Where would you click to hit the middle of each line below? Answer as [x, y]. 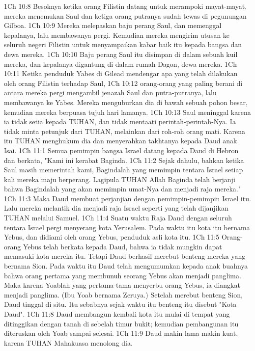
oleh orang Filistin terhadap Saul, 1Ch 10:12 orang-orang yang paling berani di [123, 83]
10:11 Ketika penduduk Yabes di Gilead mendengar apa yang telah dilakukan [121, 73]
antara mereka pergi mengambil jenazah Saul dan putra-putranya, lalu [110, 93]
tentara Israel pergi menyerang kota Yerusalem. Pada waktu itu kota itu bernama [127, 227]
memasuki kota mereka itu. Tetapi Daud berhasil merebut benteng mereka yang [125, 256]
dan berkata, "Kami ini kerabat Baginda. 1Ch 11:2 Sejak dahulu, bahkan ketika [124, 160]
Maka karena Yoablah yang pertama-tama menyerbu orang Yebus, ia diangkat [122, 285]
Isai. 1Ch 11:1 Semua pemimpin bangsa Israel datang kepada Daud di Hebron [121, 150]
